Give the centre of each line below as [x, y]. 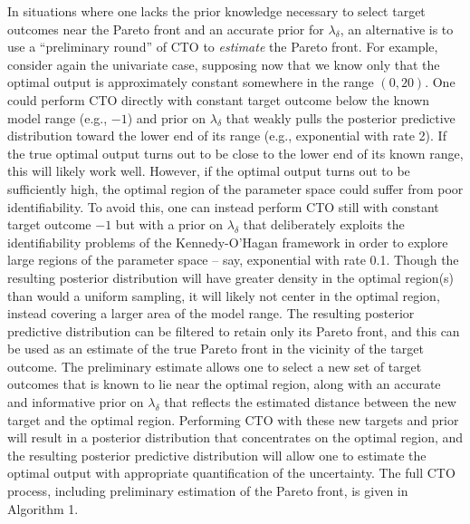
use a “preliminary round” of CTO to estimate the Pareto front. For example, [223, 47]
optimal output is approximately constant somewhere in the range [191, 82]
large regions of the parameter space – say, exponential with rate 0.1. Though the [233, 260]
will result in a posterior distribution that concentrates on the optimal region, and [235, 437]
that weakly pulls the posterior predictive [341, 117]
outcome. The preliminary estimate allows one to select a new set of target [215, 366]
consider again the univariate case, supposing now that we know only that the [224, 64]
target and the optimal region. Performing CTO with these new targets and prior [233, 419]
